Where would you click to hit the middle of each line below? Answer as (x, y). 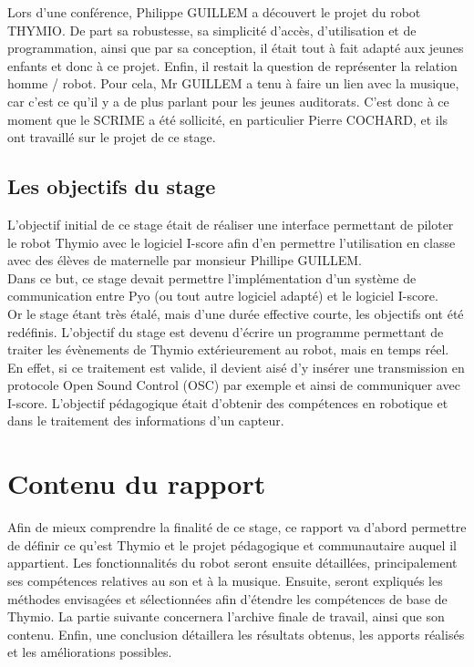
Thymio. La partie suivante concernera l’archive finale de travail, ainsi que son (226, 616)
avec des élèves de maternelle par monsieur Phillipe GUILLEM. (185, 260)
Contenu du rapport (137, 483)
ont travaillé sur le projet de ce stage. (112, 137)
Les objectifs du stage (112, 186)
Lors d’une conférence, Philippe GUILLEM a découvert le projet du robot (214, 12)
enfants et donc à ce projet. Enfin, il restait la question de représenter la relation (232, 65)
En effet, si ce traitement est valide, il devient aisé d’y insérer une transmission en (236, 367)
